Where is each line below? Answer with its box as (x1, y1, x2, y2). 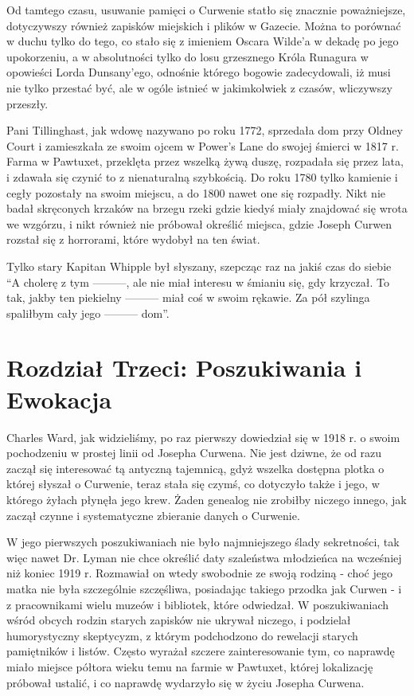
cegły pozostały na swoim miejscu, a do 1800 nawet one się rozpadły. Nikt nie (6, 184, 386, 201)
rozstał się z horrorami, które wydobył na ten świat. (6, 231, 260, 248)
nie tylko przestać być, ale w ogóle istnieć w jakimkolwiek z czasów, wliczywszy (6, 79, 393, 96)
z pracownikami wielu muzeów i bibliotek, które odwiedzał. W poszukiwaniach (6, 596, 389, 612)
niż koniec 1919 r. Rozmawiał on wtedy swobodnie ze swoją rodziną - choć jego (6, 565, 393, 581)
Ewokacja (6, 382, 112, 415)
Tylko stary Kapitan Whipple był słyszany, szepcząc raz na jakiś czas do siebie (6, 257, 392, 274)
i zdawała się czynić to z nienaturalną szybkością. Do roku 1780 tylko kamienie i (6, 168, 398, 185)
